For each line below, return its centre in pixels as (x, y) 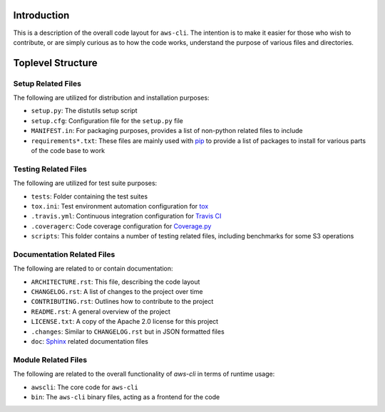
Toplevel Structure (55, 63)
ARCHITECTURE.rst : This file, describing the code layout (115, 282)
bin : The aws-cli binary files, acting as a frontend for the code (125, 397)
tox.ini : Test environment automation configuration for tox (120, 206)
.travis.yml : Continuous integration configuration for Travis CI (126, 216)
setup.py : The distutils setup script (84, 111)
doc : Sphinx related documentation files (90, 341)
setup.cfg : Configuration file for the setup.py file (107, 120)
